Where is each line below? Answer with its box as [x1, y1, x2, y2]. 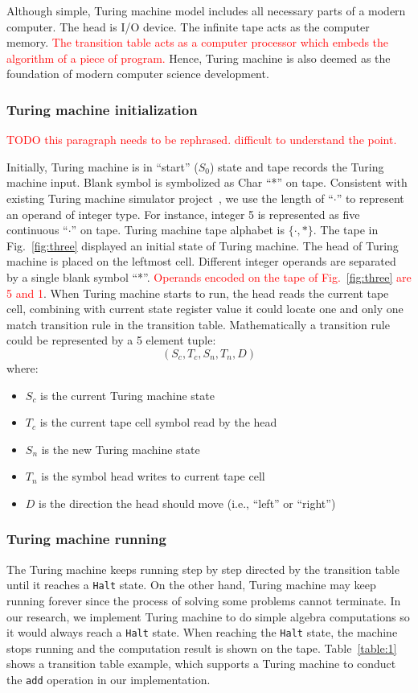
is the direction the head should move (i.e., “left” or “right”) [39, 494, 336, 511]
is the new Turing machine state [41, 440, 200, 457]
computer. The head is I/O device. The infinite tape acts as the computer [6, 18, 370, 35]
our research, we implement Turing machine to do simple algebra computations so [6, 608, 410, 625]
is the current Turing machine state [40, 386, 215, 403]
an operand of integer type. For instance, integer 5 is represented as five [6, 205, 360, 222]
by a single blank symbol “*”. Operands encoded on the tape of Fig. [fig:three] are [6, 268, 412, 285]
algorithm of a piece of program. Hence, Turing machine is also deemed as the [6, 49, 391, 66]
